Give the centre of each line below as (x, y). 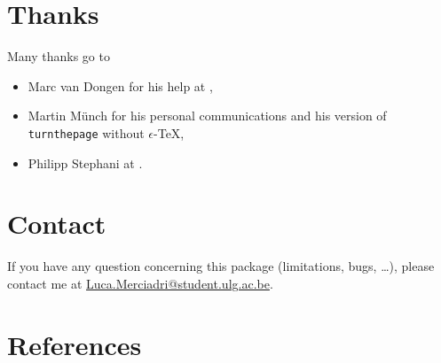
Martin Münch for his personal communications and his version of (207, 116)
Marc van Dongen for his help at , (120, 85)
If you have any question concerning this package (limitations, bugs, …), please (221, 266)
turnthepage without (86, 132)
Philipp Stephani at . (85, 162)
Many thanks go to (59, 56)
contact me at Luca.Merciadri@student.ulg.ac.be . (140, 283)
